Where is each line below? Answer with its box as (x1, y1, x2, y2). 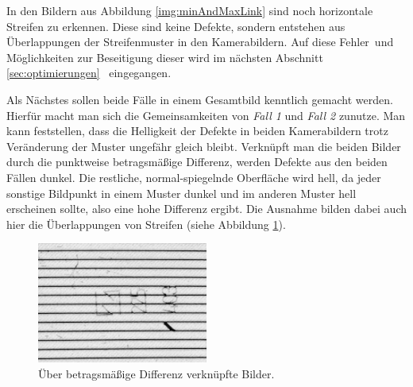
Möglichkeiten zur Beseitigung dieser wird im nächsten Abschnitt (6, 48, 323, 65)
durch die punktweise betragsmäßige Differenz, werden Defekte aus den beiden (6, 153, 388, 170)
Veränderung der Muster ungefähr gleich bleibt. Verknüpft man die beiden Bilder (6, 137, 401, 154)
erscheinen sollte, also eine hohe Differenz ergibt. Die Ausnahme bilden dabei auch (6, 200, 407, 217)
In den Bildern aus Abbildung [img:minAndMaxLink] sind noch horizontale (6, 2, 373, 18)
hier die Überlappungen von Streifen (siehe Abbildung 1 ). (6, 215, 286, 232)
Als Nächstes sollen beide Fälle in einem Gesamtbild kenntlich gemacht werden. (6, 91, 393, 107)
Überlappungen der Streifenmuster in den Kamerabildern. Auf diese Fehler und (6, 33, 394, 50)
